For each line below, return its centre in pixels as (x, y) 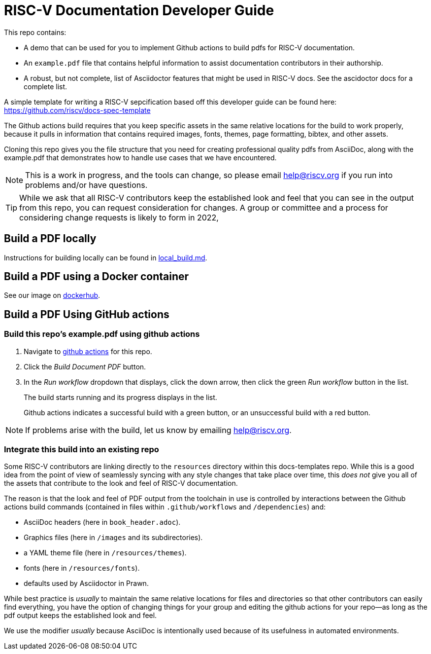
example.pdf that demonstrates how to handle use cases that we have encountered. (140, 157)
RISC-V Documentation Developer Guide (139, 10)
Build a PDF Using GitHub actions (87, 314)
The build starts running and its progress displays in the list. (120, 397)
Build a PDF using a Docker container (97, 277)
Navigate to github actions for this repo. (88, 351)
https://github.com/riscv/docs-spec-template (77, 110)
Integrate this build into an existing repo (82, 450)
